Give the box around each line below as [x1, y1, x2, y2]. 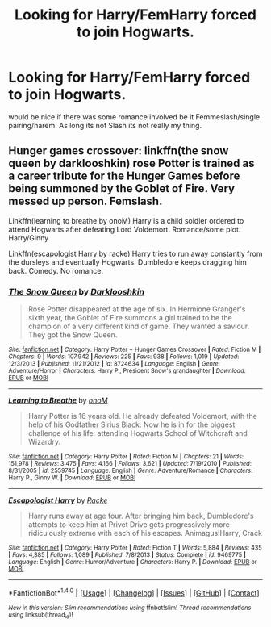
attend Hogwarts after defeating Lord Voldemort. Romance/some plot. [8, 224, 241, 234]
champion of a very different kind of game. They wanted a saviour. [27, 321, 250, 332]
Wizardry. [27, 437, 60, 447]
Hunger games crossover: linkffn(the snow [8, 144, 229, 158]
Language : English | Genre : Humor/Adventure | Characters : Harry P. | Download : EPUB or [8, 558, 257, 566]
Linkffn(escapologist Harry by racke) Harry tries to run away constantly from [8, 249, 263, 258]
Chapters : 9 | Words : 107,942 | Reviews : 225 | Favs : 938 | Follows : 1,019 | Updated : [8, 353, 240, 361]
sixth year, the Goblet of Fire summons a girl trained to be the [27, 313, 232, 323]
